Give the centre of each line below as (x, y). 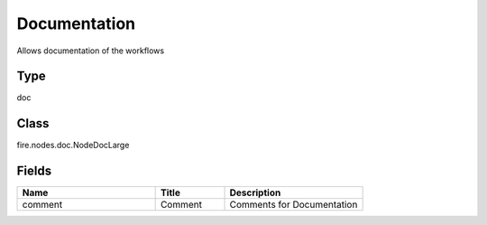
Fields (34, 171)
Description (255, 192)
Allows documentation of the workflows (91, 51)
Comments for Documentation (294, 205)
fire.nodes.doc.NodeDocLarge (73, 145)
